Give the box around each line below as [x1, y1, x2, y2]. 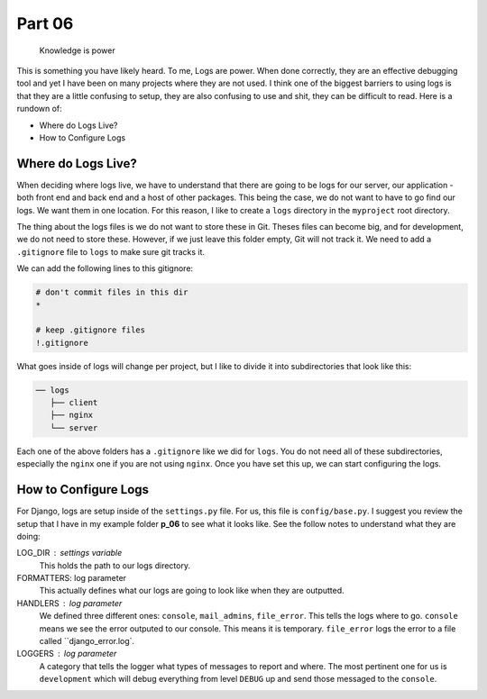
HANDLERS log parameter [16, 597, 123, 608]
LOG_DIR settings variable [16, 548, 123, 558]
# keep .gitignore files [35, 325, 146, 335]
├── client [50, 397, 98, 408]
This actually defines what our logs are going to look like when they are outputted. [39, 586, 345, 596]
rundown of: [16, 104, 62, 114]
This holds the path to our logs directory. [39, 559, 191, 571]
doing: [16, 531, 41, 541]
